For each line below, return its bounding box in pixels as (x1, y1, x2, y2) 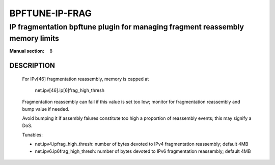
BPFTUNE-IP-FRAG (9, 8, 92, 19)
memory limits (9, 34, 60, 43)
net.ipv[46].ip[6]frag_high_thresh (35, 87, 104, 93)
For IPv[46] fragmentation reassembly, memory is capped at (22, 76, 149, 82)
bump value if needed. (22, 106, 70, 112)
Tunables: (22, 131, 43, 138)
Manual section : (9, 48, 45, 54)
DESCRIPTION (9, 61, 56, 70)
